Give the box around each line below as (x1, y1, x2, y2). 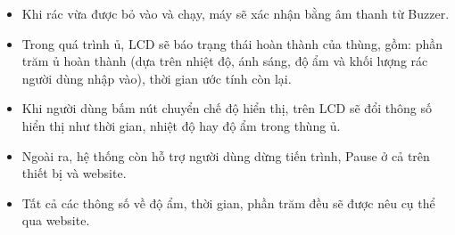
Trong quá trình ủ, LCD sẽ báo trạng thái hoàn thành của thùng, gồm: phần (21, 34, 443, 53)
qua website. (21, 211, 90, 230)
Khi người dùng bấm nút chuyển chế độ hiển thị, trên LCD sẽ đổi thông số (21, 99, 432, 117)
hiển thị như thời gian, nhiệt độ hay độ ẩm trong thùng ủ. (21, 116, 341, 134)
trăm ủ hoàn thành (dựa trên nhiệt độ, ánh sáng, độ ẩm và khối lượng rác (21, 52, 428, 70)
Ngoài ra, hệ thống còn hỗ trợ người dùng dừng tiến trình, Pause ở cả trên (21, 146, 430, 165)
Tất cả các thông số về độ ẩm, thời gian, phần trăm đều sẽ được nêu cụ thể (21, 193, 435, 212)
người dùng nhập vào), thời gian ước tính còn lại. (21, 69, 292, 87)
